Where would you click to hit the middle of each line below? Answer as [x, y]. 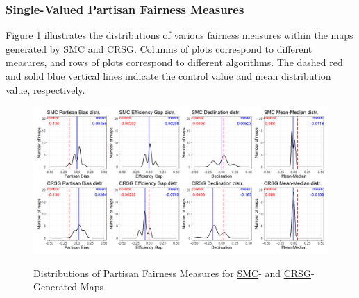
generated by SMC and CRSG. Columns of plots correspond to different [159, 48]
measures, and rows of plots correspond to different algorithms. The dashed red [174, 62]
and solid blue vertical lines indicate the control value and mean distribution [168, 76]
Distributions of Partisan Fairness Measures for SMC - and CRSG [172, 273]
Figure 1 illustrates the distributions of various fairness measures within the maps [179, 35]
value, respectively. [45, 89]
